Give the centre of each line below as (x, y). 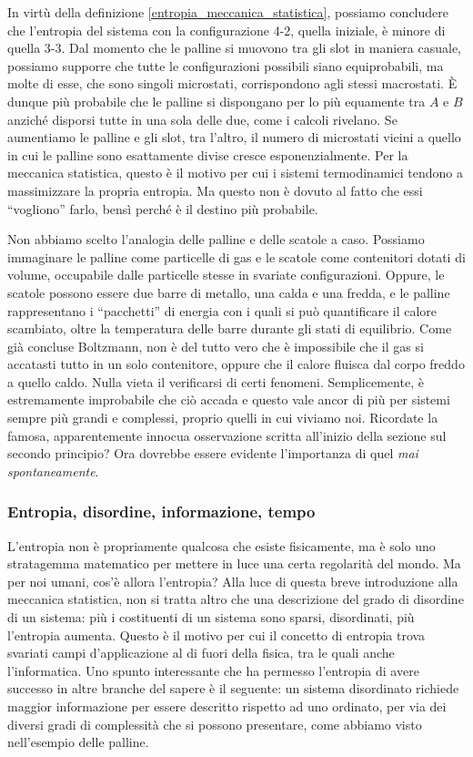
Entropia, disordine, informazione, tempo (161, 511)
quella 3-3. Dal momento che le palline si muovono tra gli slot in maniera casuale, (235, 48)
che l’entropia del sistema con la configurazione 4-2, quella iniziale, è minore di (226, 30)
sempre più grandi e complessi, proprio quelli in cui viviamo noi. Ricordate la (223, 418)
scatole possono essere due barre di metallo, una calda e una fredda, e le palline (229, 292)
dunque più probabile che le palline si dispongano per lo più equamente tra (216, 101)
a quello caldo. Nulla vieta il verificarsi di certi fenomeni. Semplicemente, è (216, 381)
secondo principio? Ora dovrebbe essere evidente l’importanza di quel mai (213, 453)
